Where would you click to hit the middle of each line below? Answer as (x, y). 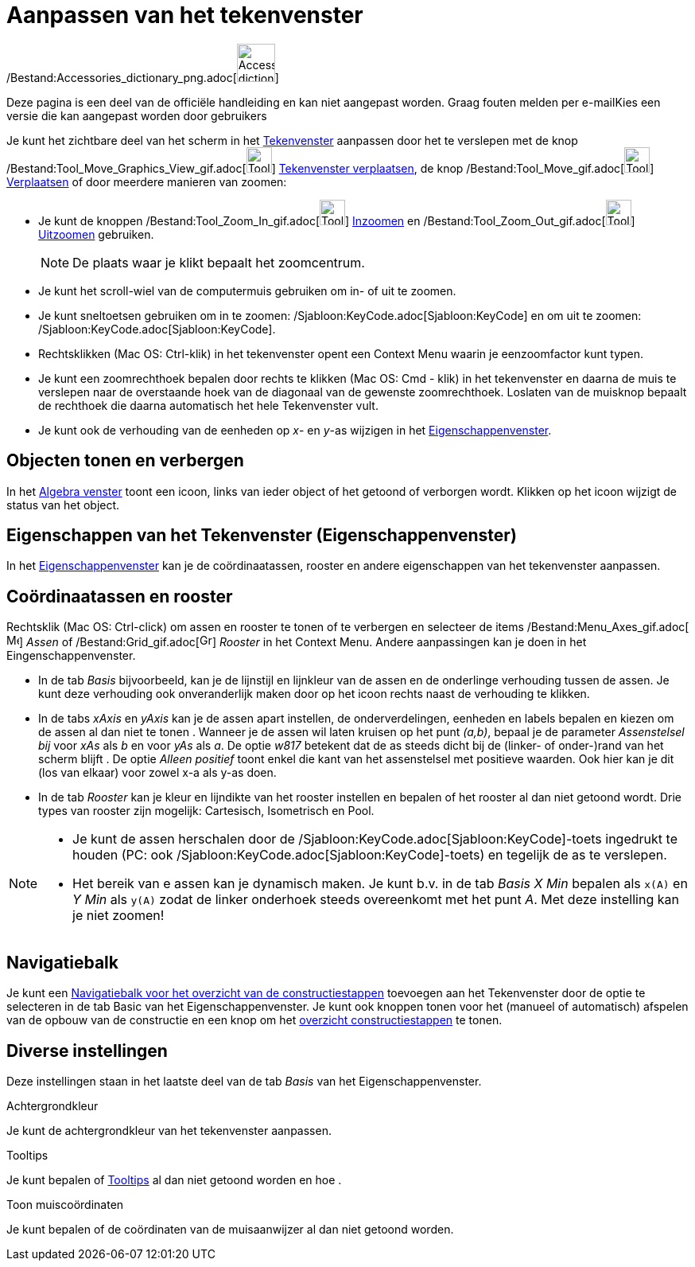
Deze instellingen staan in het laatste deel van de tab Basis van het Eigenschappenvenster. (244, 1081)
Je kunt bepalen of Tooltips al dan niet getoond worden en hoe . (174, 1179)
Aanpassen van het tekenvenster (185, 15)
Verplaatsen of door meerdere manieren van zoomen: (147, 181)
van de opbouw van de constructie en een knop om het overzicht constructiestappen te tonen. (254, 1020)
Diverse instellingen (87, 1051)
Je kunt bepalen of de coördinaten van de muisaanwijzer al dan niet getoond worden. (230, 1229)
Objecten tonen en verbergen (125, 461)
